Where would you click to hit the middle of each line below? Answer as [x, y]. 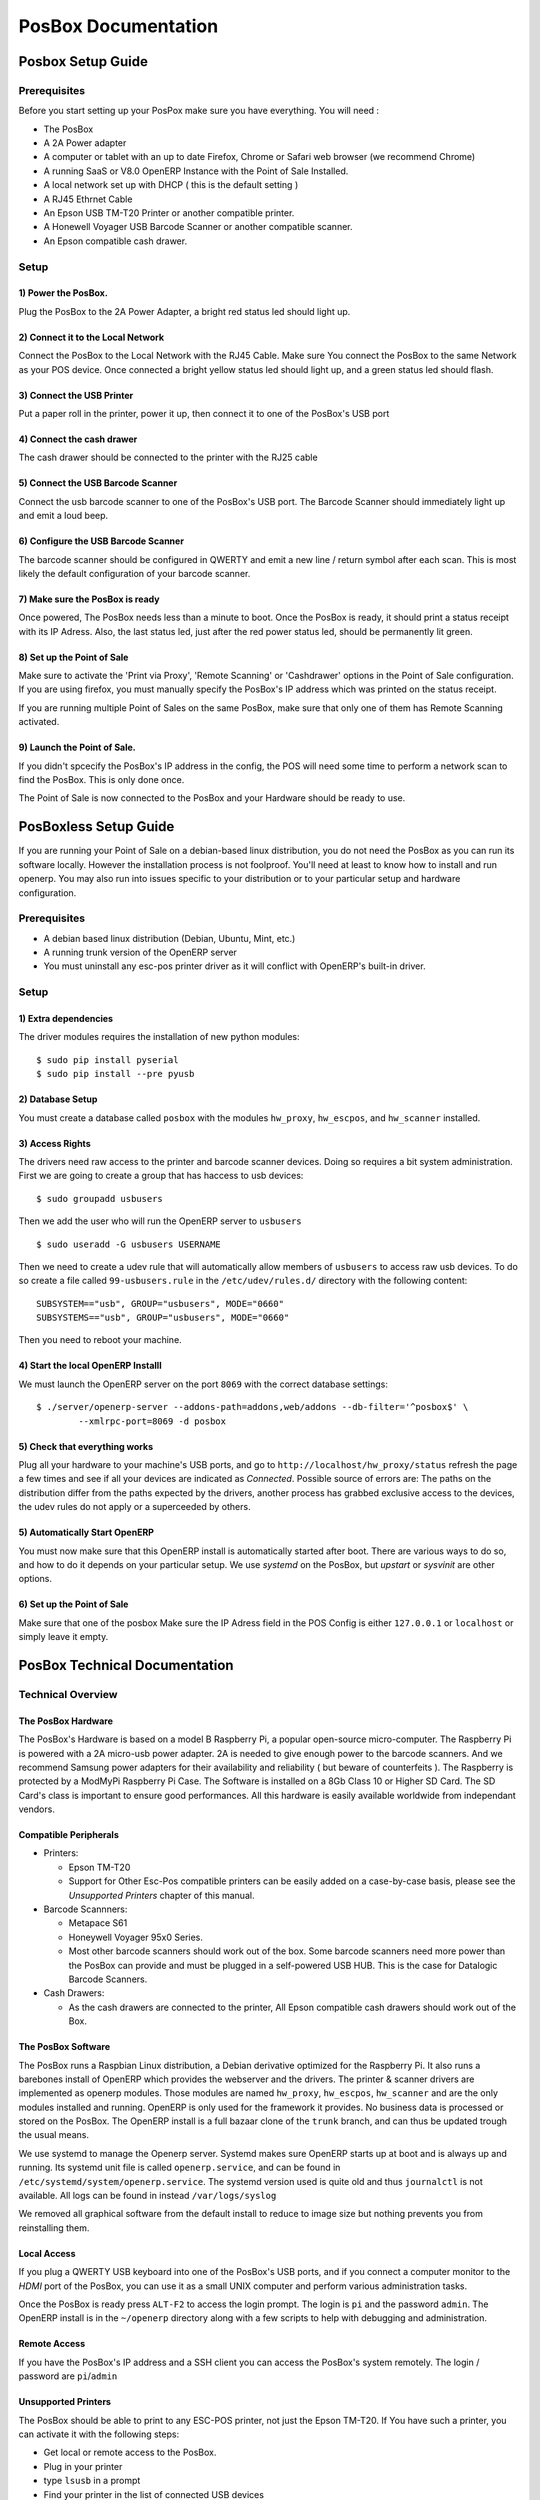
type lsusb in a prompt [92, 2481]
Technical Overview [68, 1694]
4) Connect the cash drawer [78, 439]
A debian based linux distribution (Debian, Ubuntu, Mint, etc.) [169, 938]
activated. [39, 722]
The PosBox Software [64, 2047]
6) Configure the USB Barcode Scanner [101, 541]
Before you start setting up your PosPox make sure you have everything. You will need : [199, 111]
